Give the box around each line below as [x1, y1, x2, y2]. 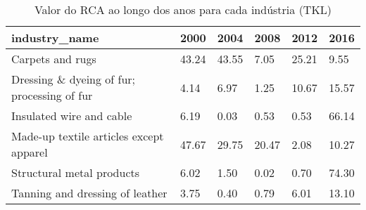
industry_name [11, 29, 99, 46]
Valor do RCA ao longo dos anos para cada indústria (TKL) [34, 1, 332, 18]
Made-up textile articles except [11, 128, 164, 144]
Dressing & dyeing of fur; [11, 71, 136, 87]
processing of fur [11, 87, 93, 103]
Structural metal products [11, 164, 140, 181]
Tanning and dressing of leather [11, 185, 168, 201]
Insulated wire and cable [11, 107, 132, 124]
